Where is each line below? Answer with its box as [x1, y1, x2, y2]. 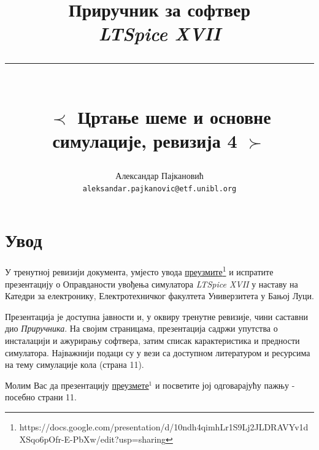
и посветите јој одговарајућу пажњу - [155, 378, 295, 391]
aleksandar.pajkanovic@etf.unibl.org [82, 184, 237, 193]
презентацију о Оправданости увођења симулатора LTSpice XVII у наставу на [5, 277, 298, 290]
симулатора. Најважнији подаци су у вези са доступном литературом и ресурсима [5, 346, 310, 359]
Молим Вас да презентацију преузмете [5, 378, 149, 391]
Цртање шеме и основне [77, 104, 271, 129]
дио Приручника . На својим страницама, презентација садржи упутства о [5, 322, 278, 335]
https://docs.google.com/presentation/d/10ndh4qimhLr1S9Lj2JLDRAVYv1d [19, 420, 309, 433]
